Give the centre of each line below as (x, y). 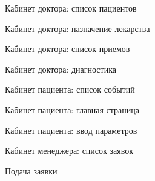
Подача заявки (31, 170)
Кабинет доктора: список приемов (68, 49)
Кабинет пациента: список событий (70, 89)
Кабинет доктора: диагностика (61, 69)
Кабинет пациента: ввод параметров (71, 130)
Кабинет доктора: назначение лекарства (77, 28)
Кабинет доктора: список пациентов (71, 8)
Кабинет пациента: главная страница (72, 109)
